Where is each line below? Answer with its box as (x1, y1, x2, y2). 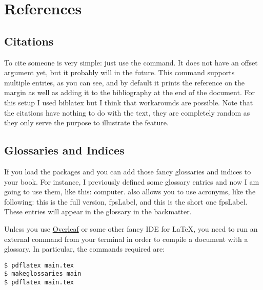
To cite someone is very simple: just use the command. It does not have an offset (4, 57, 258, 68)
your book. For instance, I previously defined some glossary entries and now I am (4, 176, 259, 187)
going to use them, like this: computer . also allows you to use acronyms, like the (4, 186, 256, 197)
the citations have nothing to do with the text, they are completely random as (4, 107, 250, 118)
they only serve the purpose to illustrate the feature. (4, 117, 169, 128)
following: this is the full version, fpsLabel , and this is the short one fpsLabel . (4, 196, 248, 207)
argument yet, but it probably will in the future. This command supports (4, 67, 235, 78)
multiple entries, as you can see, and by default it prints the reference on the (4, 77, 245, 87)
